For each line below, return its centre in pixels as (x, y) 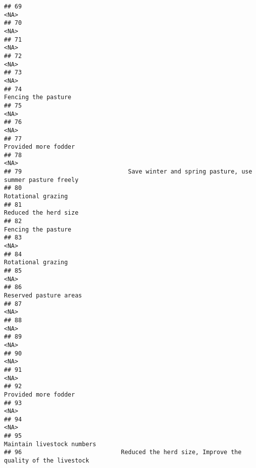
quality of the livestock (47, 461)
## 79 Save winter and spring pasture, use (128, 172)
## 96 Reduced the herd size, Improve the (123, 452)
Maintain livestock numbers (50, 444)
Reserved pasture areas (43, 295)
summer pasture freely (41, 180)
